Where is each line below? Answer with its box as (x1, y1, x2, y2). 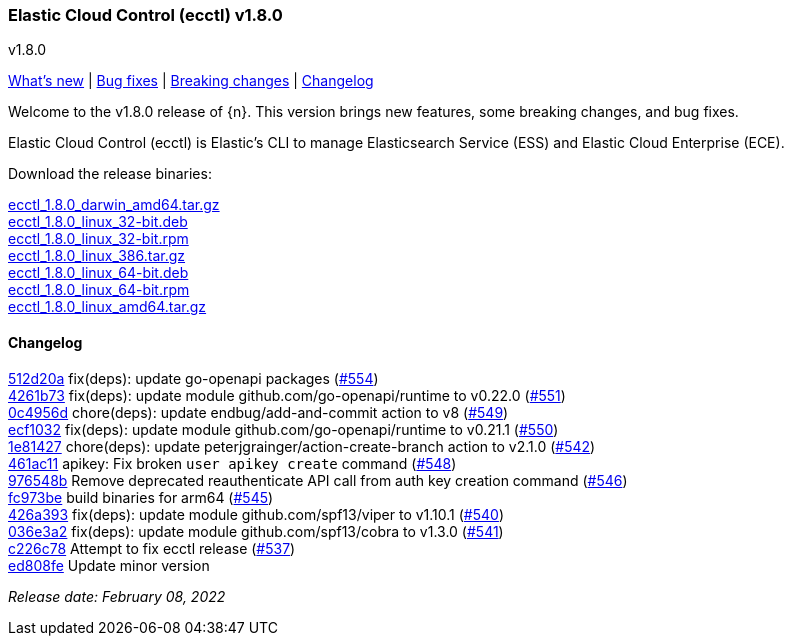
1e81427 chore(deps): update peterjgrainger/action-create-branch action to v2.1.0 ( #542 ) (8, 437, 596, 455)
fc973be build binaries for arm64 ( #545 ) (8, 488, 274, 506)
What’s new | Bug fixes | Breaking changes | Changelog (8, 72, 374, 90)
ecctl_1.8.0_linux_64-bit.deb (8, 264, 189, 282)
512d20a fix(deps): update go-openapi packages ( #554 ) (8, 369, 379, 387)
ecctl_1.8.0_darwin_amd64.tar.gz (8, 196, 220, 214)
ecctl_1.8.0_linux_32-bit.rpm (8, 230, 189, 248)
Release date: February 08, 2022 (8, 587, 226, 605)
